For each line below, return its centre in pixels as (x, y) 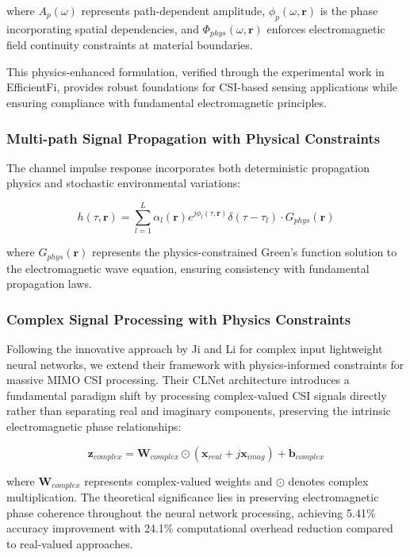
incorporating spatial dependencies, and (103, 28)
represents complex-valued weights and (178, 480)
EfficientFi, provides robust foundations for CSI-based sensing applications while (202, 87)
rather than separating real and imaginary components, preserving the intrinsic (199, 411)
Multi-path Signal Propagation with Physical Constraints (194, 138)
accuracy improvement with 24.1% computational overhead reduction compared (200, 528)
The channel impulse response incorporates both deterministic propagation (188, 167)
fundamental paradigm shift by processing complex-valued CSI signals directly (197, 395)
